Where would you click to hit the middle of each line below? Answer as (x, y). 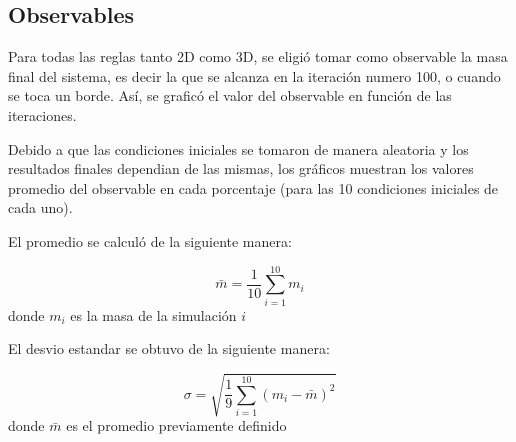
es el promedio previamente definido (176, 425)
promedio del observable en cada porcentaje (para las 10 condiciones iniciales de (253, 187)
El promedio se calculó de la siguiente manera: (150, 240)
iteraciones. (42, 114)
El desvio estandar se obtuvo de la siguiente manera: (169, 348)
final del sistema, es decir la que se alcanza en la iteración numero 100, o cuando (254, 75)
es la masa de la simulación (153, 314)
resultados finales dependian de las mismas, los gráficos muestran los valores (241, 168)
